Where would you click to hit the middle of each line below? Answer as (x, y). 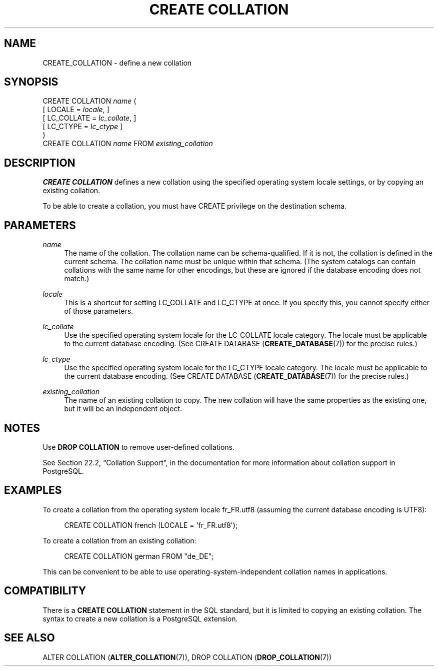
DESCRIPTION (40, 163)
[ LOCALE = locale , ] (76, 110)
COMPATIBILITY (45, 591)
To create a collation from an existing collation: (119, 540)
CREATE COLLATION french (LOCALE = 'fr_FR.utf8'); (151, 525)
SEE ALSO (29, 638)
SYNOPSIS (31, 82)
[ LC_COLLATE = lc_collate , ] (89, 118)
